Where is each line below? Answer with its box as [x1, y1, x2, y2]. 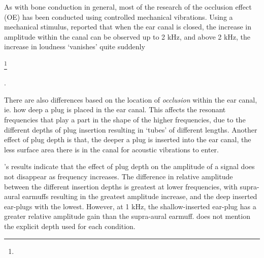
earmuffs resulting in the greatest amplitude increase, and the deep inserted [22, 191, 257, 202]
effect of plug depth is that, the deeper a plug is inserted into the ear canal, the [4, 134, 251, 145]
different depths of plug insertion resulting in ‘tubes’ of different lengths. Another [4, 124, 257, 135]
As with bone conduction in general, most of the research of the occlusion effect [4, 2, 252, 12]
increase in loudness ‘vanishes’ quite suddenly [4, 41, 145, 52]
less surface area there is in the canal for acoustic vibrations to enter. [4, 144, 219, 154]
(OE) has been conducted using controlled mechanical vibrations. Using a [4, 11, 233, 22]
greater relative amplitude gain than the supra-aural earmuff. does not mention [4, 211, 250, 221]
